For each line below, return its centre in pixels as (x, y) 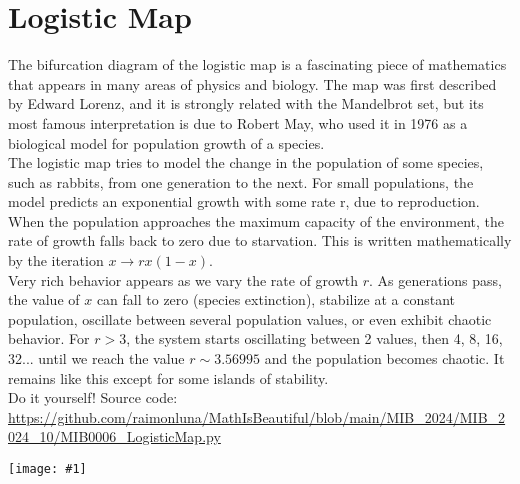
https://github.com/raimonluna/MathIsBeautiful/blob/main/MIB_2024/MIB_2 (257, 416)
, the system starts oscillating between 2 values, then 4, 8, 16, (314, 338)
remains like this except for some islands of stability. (168, 377)
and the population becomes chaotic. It (384, 358)
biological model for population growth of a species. (166, 142)
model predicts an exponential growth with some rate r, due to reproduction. (244, 201)
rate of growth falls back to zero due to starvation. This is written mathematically (260, 240)
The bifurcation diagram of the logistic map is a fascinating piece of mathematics (257, 64)
